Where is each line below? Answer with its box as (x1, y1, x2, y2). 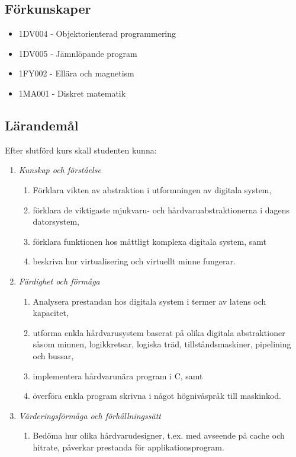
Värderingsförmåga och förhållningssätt (18, 409, 161, 421)
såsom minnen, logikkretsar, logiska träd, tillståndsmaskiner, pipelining (33, 338, 291, 350)
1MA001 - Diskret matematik (18, 87, 126, 99)
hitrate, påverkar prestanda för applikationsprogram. (33, 440, 224, 453)
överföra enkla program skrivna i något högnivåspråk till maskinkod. (33, 389, 281, 402)
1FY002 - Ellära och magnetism (18, 67, 134, 79)
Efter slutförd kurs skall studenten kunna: (5, 143, 157, 156)
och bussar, (33, 349, 74, 362)
